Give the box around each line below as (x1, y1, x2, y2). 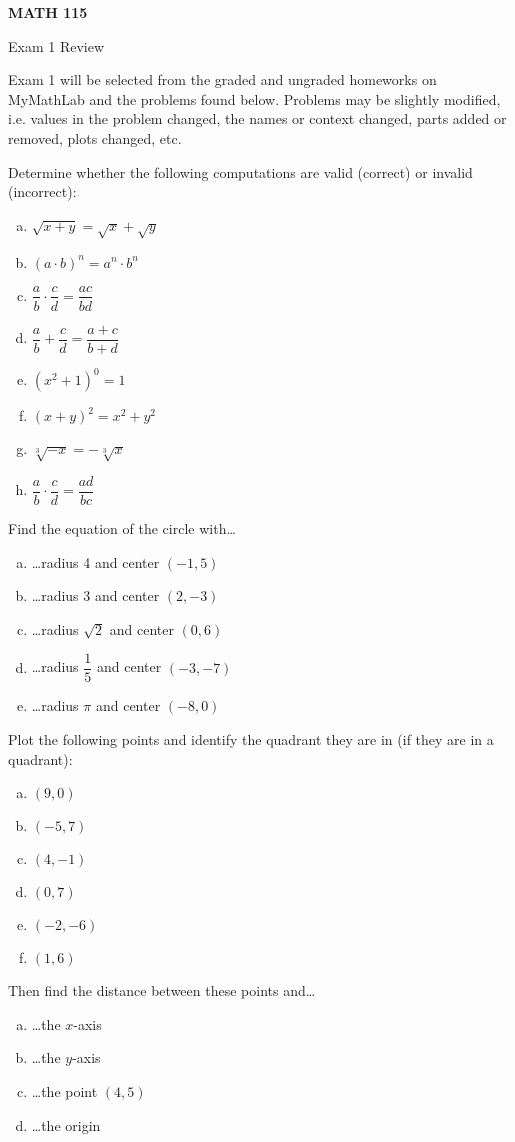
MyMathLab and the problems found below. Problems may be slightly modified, (8, 88, 501, 109)
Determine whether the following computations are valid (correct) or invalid (8, 161, 473, 182)
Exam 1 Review (8, 35, 105, 56)
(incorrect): (8, 181, 77, 202)
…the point (31, 1080, 98, 1101)
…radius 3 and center (31, 585, 160, 606)
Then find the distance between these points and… (8, 980, 316, 1001)
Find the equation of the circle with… (8, 517, 236, 538)
